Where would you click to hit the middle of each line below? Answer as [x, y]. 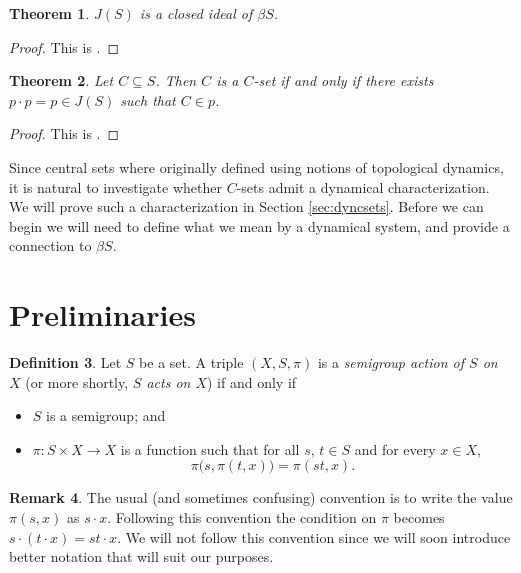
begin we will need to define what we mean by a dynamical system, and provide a [259, 225]
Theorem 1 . [49, 13]
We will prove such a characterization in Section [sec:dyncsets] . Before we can [246, 206]
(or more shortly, [77, 381]
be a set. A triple [191, 362]
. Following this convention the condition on [242, 517]
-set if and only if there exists [343, 80]
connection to [50, 245]
